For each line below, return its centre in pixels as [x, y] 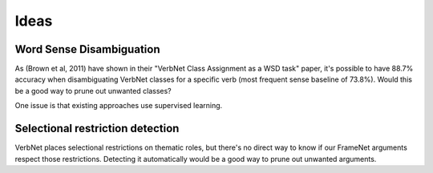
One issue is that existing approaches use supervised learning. [119, 106]
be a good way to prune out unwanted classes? [93, 91]
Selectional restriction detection [97, 129]
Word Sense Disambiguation [87, 49]
